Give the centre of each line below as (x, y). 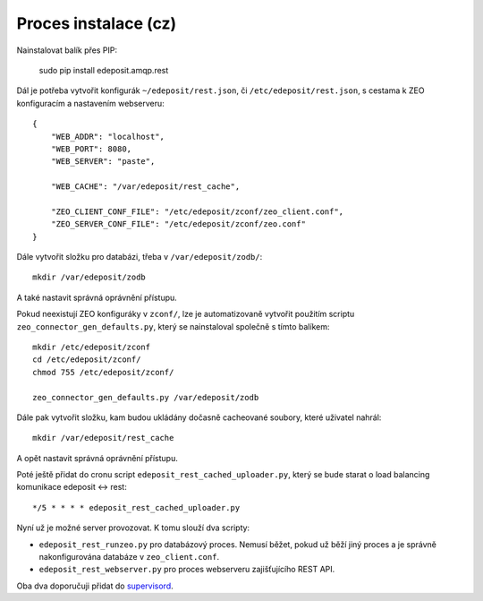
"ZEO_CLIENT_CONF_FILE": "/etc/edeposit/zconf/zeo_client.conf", (197, 211)
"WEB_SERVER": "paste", (103, 162)
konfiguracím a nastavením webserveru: (90, 103)
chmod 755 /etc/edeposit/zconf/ (103, 372)
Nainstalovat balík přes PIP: (67, 50)
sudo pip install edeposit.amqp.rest (104, 70)
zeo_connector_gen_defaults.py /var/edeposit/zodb (146, 397)
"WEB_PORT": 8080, (91, 149)
